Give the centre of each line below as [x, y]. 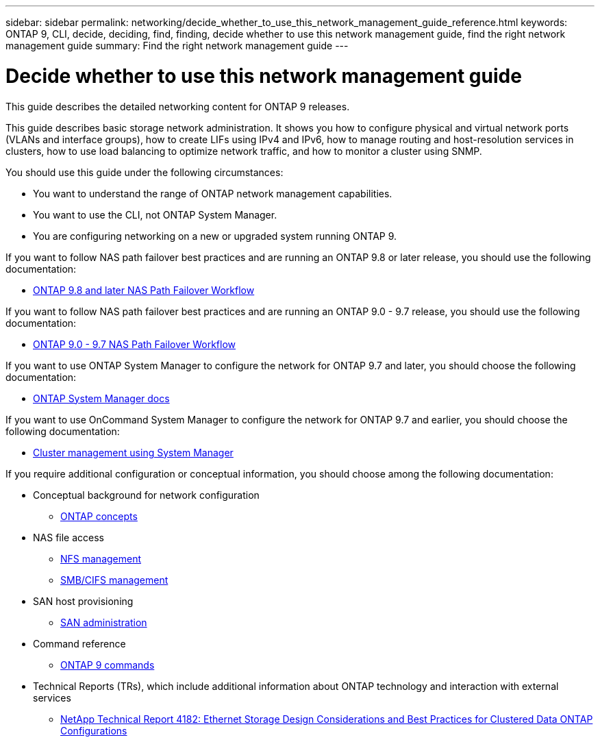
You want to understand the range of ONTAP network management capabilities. [213, 193]
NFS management [101, 558]
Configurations [94, 730]
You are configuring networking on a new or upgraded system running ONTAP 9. [215, 236]
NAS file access [68, 537]
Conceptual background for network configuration [146, 495]
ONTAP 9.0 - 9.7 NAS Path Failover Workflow [135, 344]
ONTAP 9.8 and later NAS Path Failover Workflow [144, 290]
